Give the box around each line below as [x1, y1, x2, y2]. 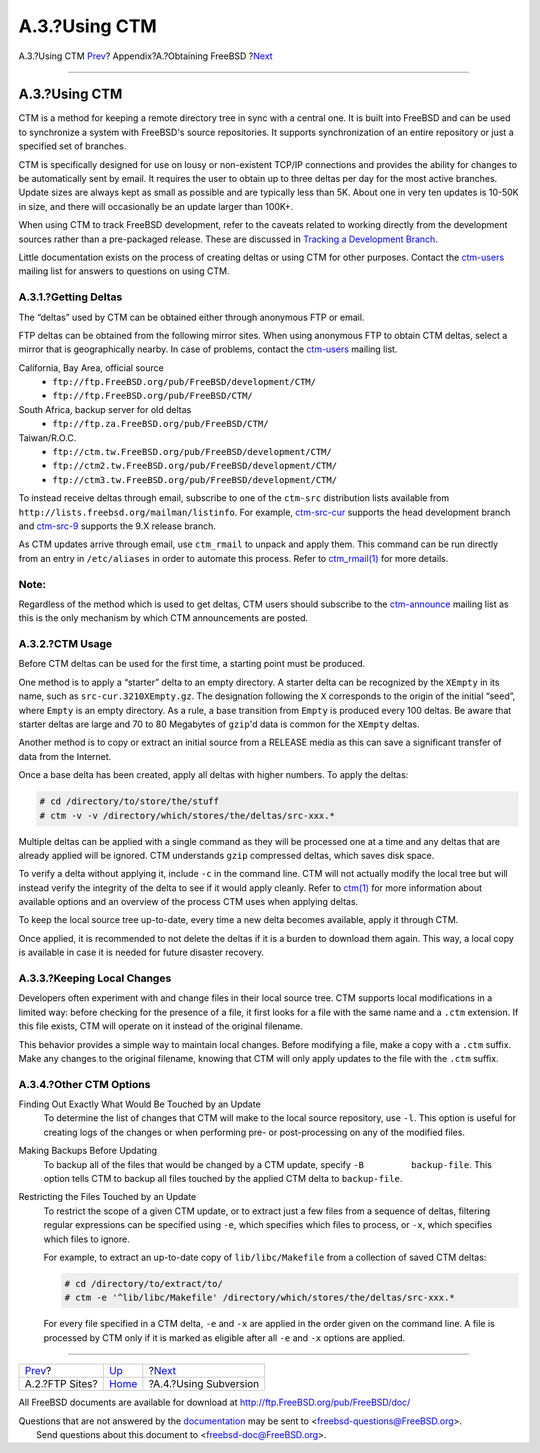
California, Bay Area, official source [18, 361, 164, 374]
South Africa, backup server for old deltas [18, 403, 192, 415]
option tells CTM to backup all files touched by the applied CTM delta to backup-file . [43, 1173, 403, 1185]
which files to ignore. [43, 1233, 130, 1245]
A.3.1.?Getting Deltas [18, 290, 123, 304]
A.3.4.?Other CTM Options [18, 1077, 151, 1091]
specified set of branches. [18, 140, 127, 152]
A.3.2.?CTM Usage [18, 637, 113, 651]
